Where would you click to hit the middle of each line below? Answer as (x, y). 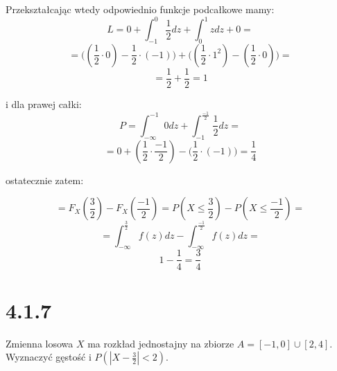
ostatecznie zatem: (45, 180)
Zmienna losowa (40, 343)
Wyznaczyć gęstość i (49, 357)
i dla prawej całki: (44, 103)
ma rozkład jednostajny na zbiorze (161, 343)
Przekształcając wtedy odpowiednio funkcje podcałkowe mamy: (140, 9)
